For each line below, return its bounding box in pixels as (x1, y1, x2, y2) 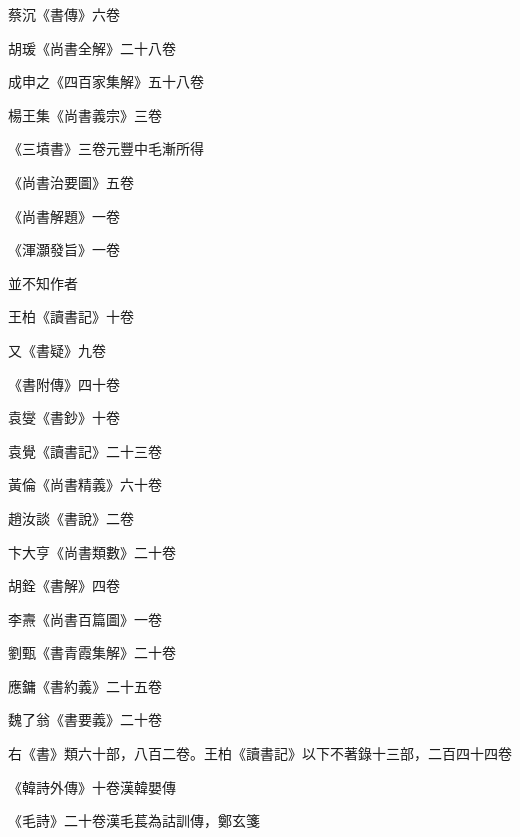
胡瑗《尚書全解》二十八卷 (8, 37, 176, 58)
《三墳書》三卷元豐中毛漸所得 (8, 138, 204, 159)
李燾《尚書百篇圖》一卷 (8, 608, 162, 629)
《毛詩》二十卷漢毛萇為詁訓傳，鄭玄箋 (8, 810, 260, 831)
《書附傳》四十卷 (8, 373, 120, 394)
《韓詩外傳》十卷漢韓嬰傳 (8, 776, 176, 797)
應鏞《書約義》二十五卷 (8, 675, 162, 696)
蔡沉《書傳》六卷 (8, 4, 120, 24)
